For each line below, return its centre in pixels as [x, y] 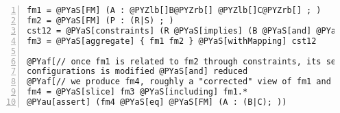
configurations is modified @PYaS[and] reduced [137, 72]
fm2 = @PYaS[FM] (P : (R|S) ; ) [100, 21]
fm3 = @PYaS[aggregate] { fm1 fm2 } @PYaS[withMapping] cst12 [172, 41]
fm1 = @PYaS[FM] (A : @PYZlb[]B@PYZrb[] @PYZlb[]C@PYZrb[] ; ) [174, 11]
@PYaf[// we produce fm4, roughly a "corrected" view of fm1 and [179, 82]
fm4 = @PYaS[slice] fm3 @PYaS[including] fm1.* [137, 92]
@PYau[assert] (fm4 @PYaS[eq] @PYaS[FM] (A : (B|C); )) [157, 102]
